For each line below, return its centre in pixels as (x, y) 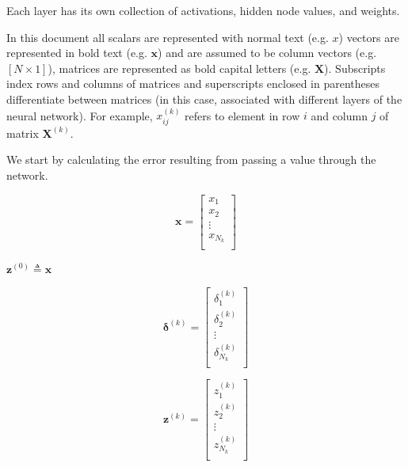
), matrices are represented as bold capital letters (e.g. (179, 68)
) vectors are (369, 37)
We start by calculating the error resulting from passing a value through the (191, 159)
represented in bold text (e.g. (77, 53)
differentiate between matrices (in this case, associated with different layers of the (204, 99)
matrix (23, 133)
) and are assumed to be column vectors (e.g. (267, 53)
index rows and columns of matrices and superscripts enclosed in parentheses (193, 84)
